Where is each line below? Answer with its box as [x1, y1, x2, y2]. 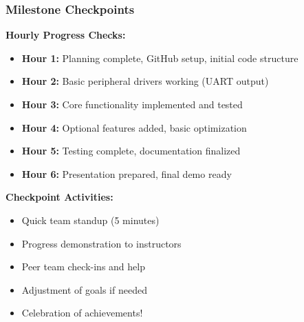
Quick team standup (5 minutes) [21, 212, 160, 227]
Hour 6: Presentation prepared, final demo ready [21, 166, 232, 181]
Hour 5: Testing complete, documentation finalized [21, 143, 241, 158]
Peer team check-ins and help [21, 259, 145, 274]
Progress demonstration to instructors [21, 236, 182, 250]
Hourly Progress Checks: [6, 28, 126, 42]
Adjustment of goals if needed [21, 282, 147, 296]
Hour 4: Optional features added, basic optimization [21, 120, 247, 134]
